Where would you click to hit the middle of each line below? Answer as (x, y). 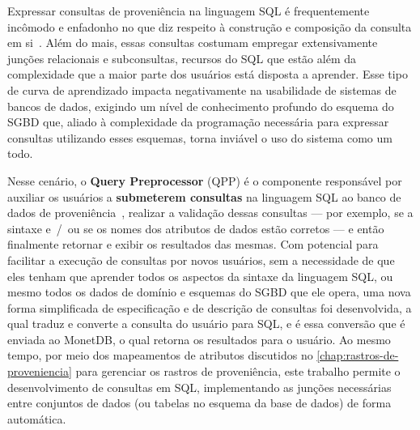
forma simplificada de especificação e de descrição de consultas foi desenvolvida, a (210, 307)
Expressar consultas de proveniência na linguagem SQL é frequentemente (189, 11)
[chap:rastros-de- (358, 355)
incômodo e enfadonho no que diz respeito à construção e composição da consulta (210, 26)
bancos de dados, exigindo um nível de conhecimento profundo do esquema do (201, 106)
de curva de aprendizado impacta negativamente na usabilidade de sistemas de (202, 89)
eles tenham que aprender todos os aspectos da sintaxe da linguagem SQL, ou (200, 276)
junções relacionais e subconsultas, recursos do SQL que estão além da (182, 58)
